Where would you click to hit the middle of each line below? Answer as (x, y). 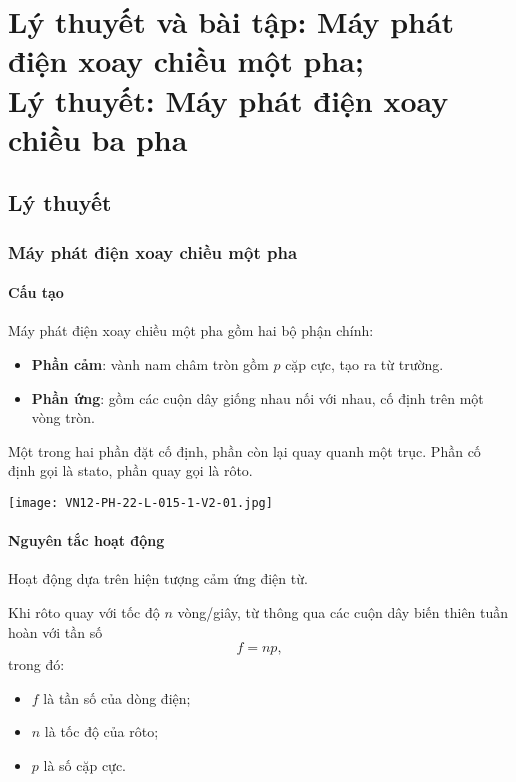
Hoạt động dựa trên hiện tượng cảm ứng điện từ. (158, 578)
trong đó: (36, 664)
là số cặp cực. (85, 764)
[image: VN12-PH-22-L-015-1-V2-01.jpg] (140, 502)
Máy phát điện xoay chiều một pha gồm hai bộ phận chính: (191, 330)
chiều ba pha (98, 138)
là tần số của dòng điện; (117, 697)
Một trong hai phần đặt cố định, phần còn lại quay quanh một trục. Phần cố (244, 450)
